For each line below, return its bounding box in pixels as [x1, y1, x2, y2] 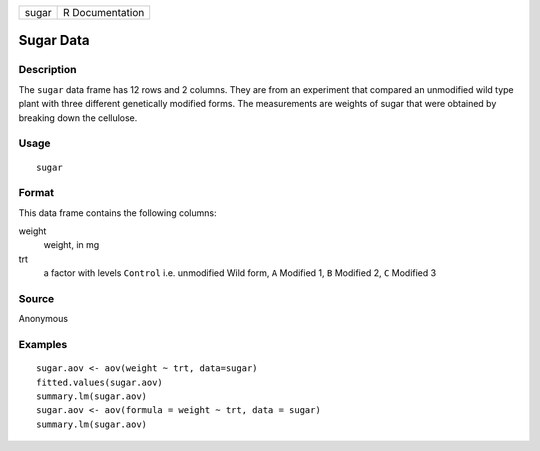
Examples [18, 338, 68, 352]
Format [18, 186, 55, 200]
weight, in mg [43, 239, 100, 251]
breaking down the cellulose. [18, 111, 138, 124]
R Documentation [62, 6, 145, 19]
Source [18, 291, 55, 305]
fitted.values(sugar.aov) [36, 376, 164, 388]
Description [18, 63, 77, 77]
